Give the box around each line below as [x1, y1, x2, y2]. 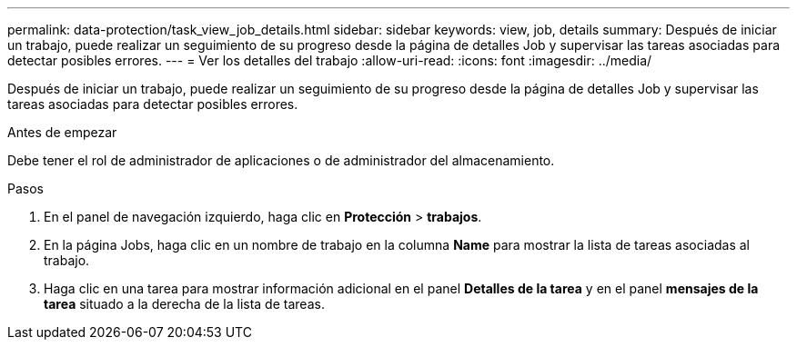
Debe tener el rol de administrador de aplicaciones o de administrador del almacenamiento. [7, 153, 555, 168]
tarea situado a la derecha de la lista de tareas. [44, 296, 325, 312]
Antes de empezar [7, 124, 117, 140]
